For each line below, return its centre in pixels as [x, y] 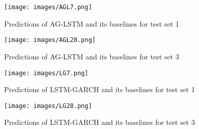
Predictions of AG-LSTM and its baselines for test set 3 [92, 56]
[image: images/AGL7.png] [48, 7]
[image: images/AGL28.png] [50, 40]
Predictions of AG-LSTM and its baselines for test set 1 [92, 23]
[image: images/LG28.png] [48, 106]
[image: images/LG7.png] [46, 73]
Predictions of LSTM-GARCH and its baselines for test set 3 [99, 122]
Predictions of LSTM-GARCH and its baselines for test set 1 [99, 89]
